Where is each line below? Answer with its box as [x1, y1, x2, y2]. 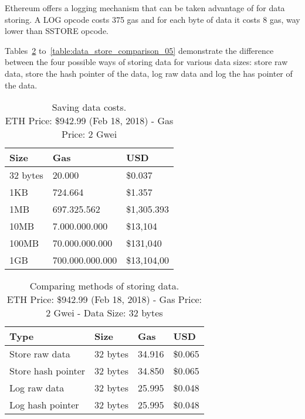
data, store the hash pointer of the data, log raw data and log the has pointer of [5, 67, 293, 79]
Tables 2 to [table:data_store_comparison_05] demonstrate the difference [5, 44, 274, 56]
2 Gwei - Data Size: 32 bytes [46, 306, 163, 320]
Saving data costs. [52, 100, 127, 114]
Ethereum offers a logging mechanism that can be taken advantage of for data [5, 2, 285, 13]
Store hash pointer [9, 364, 86, 378]
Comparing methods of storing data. [29, 279, 179, 293]
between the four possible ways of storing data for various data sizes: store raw [5, 56, 288, 68]
